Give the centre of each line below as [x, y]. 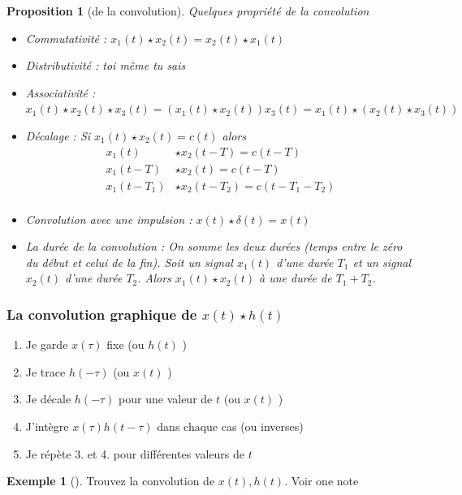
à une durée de [295, 278]
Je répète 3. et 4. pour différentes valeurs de [135, 453]
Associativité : [60, 92]
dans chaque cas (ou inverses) [230, 426]
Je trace [45, 371]
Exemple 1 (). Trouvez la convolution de [111, 481]
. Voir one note [322, 481]
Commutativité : [66, 38]
